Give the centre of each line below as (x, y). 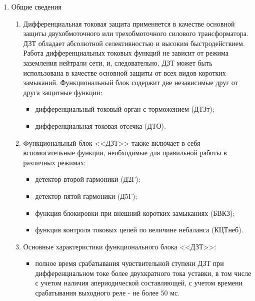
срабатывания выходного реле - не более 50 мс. (107, 293)
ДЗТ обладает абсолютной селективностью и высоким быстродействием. (134, 43)
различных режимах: (54, 162)
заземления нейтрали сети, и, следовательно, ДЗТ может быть (118, 62)
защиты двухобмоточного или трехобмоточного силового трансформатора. (136, 33)
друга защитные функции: (63, 92)
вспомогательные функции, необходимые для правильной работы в (125, 153)
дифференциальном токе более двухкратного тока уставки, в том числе (143, 273)
